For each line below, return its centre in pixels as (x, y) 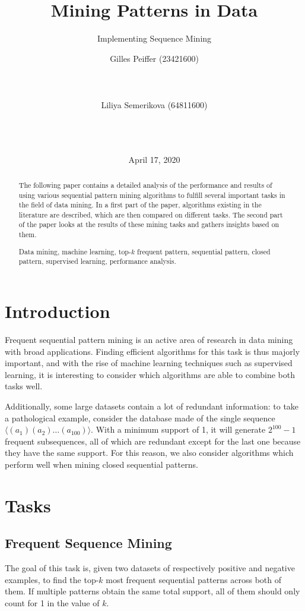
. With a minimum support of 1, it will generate (178, 429)
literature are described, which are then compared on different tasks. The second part (151, 214)
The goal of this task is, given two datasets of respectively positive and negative (150, 568)
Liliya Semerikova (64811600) (154, 105)
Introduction (58, 311)
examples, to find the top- (52, 579)
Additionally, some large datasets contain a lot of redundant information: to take (152, 406)
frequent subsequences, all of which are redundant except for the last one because (153, 441)
